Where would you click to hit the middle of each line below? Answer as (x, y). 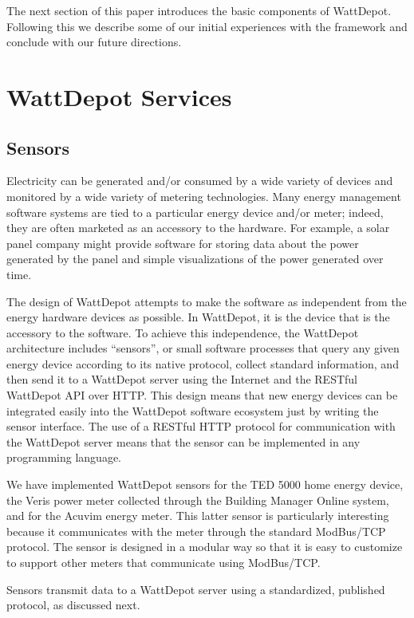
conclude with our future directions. (94, 42)
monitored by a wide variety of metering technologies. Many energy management (204, 196)
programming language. (64, 457)
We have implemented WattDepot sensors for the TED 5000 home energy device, (205, 484)
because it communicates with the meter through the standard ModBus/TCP (196, 531)
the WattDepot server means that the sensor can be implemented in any (183, 441)
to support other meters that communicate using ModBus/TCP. (164, 563)
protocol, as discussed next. (73, 605)
